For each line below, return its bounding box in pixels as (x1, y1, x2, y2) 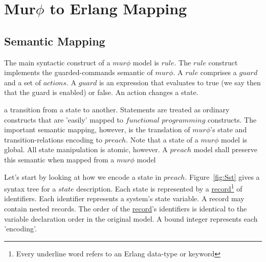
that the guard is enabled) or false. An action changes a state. (4, 87, 198, 98)
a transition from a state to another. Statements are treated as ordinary (4, 104, 230, 114)
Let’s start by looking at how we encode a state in (4, 171, 162, 182)
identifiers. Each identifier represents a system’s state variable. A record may (4, 193, 245, 204)
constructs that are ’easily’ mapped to (4, 114, 123, 125)
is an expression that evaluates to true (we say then (99, 77, 261, 87)
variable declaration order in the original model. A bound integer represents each (4, 213, 258, 224)
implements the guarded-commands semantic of (4, 67, 153, 78)
